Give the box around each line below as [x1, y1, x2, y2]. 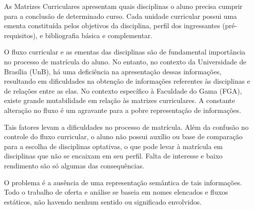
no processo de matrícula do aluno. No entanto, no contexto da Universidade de [4, 56, 247, 66]
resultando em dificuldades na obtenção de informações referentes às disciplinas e [4, 76, 251, 86]
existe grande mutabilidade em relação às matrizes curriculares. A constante [4, 95, 235, 105]
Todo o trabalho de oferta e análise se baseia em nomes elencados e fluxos [4, 187, 228, 197]
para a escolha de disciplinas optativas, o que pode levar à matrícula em [4, 141, 223, 151]
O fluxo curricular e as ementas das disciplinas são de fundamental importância [4, 47, 246, 57]
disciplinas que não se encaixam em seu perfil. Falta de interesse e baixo [4, 151, 223, 161]
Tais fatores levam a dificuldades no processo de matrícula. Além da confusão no [4, 121, 249, 132]
